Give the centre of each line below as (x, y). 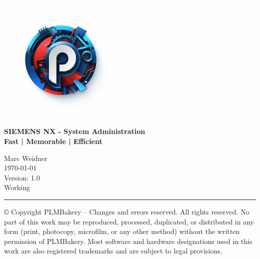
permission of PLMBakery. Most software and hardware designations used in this (128, 241)
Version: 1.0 (22, 177)
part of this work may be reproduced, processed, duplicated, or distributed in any (129, 221)
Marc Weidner (26, 158)
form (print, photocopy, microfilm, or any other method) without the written (122, 231)
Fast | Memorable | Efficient (53, 141)
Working (17, 187)
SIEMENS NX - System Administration (75, 131)
